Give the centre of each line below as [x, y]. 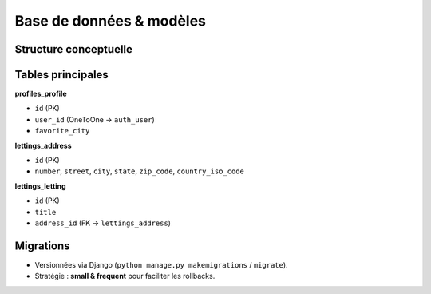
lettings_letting [41, 186]
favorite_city [62, 131]
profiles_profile [41, 94]
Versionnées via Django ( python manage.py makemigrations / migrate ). [161, 264]
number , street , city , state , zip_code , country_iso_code [140, 171]
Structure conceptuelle [74, 49]
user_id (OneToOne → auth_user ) [95, 119]
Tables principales [62, 75]
